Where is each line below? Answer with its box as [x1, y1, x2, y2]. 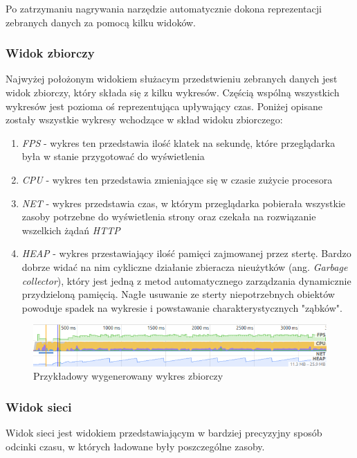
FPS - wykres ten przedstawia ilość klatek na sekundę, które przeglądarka [21, 135, 336, 150]
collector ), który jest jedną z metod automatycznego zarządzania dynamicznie [21, 273, 351, 288]
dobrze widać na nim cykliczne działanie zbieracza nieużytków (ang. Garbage [21, 259, 348, 274]
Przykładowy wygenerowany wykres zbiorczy [33, 369, 223, 383]
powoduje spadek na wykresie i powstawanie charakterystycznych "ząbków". [21, 300, 342, 315]
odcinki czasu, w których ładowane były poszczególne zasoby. [6, 439, 265, 453]
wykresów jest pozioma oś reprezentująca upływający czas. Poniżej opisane [6, 98, 323, 113]
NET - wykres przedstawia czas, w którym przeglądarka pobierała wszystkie [21, 195, 346, 210]
